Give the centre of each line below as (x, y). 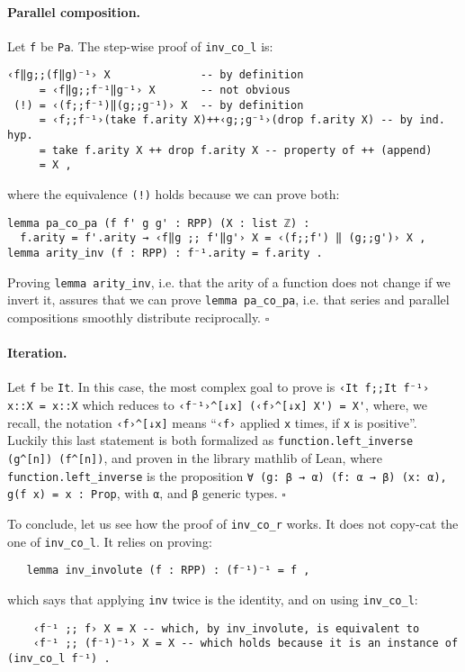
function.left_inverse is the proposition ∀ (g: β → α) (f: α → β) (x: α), (227, 475)
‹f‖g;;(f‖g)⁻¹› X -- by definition (156, 75)
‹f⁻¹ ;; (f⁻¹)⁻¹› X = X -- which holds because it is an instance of (246, 644)
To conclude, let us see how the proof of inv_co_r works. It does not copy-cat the (233, 523)
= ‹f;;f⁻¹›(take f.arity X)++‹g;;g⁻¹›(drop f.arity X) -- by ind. (242, 120)
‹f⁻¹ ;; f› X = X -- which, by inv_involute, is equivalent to (226, 628)
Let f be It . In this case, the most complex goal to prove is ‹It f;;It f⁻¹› (219, 387)
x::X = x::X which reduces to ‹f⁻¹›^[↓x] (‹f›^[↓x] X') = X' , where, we (217, 405)
